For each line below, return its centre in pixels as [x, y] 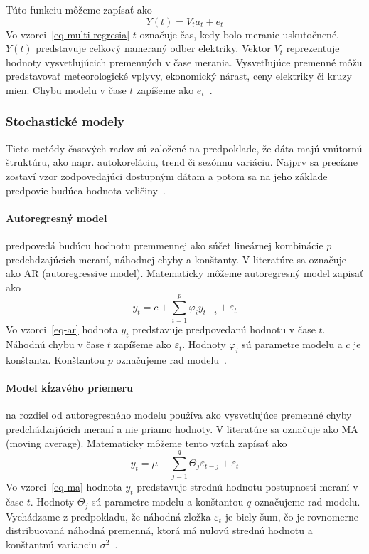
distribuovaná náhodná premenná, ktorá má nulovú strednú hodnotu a [159, 530]
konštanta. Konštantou [55, 360]
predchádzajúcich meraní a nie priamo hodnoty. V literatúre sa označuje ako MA [182, 429]
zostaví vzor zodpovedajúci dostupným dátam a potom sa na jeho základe [167, 176]
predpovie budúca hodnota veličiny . [86, 190]
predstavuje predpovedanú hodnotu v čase [224, 329]
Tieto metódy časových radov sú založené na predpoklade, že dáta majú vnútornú [184, 148]
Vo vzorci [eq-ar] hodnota [62, 329]
